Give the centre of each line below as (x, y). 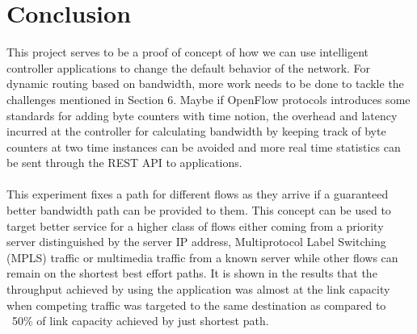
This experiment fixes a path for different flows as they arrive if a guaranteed (198, 194)
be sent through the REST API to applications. (124, 163)
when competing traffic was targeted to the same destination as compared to (196, 305)
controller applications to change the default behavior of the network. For (189, 67)
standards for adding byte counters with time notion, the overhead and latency (202, 115)
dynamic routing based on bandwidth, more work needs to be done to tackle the (205, 83)
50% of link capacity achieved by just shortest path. (140, 321)
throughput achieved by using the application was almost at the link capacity (198, 289)
